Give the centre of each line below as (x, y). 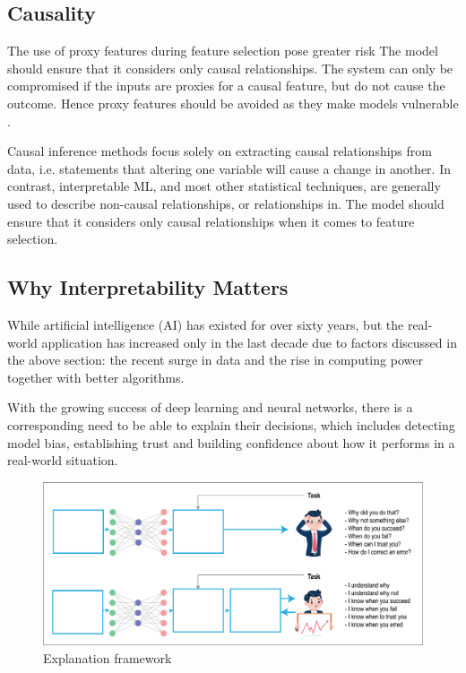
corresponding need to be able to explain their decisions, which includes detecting (231, 424)
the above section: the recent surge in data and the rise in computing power (215, 360)
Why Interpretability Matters (148, 287)
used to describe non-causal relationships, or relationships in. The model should (226, 203)
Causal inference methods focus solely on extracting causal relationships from (220, 151)
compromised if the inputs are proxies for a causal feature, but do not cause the (226, 86)
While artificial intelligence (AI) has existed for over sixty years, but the (206, 324)
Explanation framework (108, 657)
